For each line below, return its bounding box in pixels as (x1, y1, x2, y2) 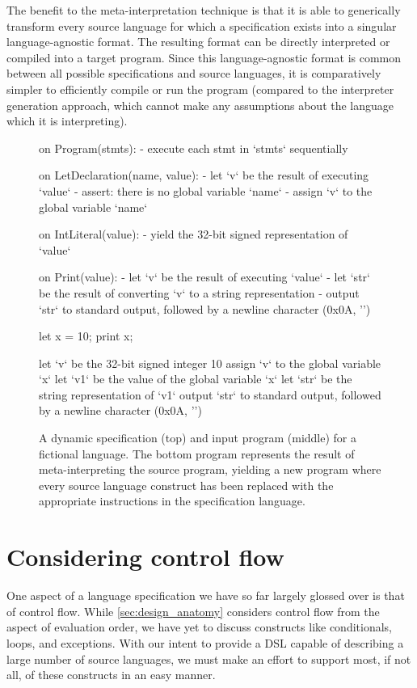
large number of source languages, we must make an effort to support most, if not (6, 650, 411, 667)
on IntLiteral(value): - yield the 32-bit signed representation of (39, 226, 348, 243)
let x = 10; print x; (39, 327, 133, 344)
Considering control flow (6, 540, 284, 573)
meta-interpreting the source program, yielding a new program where (39, 461, 381, 478)
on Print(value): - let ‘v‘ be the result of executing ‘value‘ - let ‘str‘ (39, 268, 370, 285)
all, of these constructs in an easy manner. (6, 666, 216, 683)
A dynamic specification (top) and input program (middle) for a (39, 429, 357, 446)
